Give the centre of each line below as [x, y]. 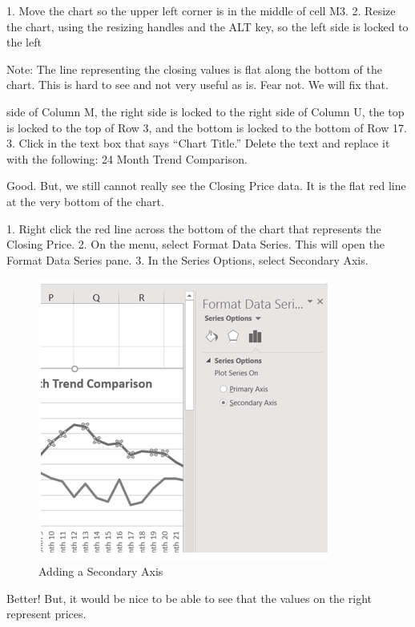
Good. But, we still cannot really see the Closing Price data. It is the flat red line [206, 186]
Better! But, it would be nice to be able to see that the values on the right [189, 598]
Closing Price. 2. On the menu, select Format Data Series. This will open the [195, 244]
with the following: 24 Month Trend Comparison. [127, 158]
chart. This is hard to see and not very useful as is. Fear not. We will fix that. [197, 85]
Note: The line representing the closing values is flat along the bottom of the [194, 69]
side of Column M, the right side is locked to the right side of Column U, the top [205, 111]
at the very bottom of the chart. [85, 201]
